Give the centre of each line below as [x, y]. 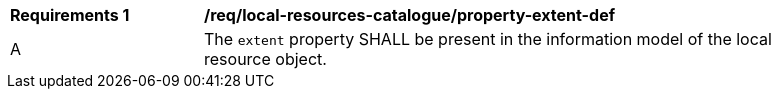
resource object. [265, 59]
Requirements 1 [70, 15]
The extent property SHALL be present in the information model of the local [488, 39]
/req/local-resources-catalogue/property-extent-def [410, 15]
